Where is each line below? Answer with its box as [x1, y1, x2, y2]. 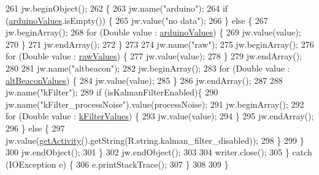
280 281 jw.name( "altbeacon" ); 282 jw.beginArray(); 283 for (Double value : [6, 61, 290, 74]
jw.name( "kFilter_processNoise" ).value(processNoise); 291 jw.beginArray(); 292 [6, 97, 304, 110]
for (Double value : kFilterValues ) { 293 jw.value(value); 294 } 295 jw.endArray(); [6, 110, 314, 122]
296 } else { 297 [6, 121, 65, 134]
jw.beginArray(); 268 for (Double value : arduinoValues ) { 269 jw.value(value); [6, 26, 301, 39]
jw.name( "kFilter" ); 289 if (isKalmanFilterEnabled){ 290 [6, 86, 218, 99]
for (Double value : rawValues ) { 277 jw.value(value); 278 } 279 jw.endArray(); [6, 50, 302, 62]
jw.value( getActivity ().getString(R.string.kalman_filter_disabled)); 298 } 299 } [6, 133, 304, 146]
